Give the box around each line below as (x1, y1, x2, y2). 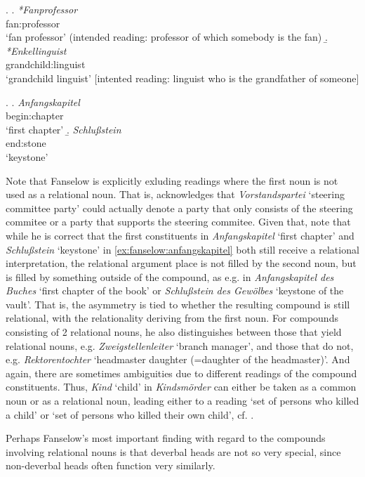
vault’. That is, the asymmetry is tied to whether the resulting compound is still (6, 296, 350, 311)
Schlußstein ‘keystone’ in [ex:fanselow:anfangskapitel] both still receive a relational (6, 242, 359, 256)
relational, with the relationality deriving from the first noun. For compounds (6, 311, 338, 325)
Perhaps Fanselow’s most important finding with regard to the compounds (6, 431, 326, 445)
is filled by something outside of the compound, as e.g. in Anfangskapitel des (6, 269, 334, 284)
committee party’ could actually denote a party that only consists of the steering (6, 200, 353, 215)
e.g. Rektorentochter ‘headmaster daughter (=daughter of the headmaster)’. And (6, 352, 350, 367)
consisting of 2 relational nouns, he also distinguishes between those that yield (6, 325, 342, 339)
